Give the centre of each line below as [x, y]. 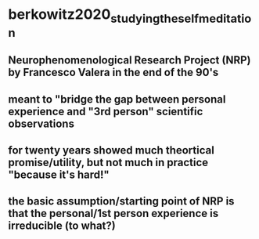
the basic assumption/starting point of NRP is [121, 201]
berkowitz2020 [59, 14]
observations [41, 123]
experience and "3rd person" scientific [106, 111]
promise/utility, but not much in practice [108, 162]
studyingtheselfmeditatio [181, 18]
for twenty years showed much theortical [112, 150]
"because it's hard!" [59, 174]
